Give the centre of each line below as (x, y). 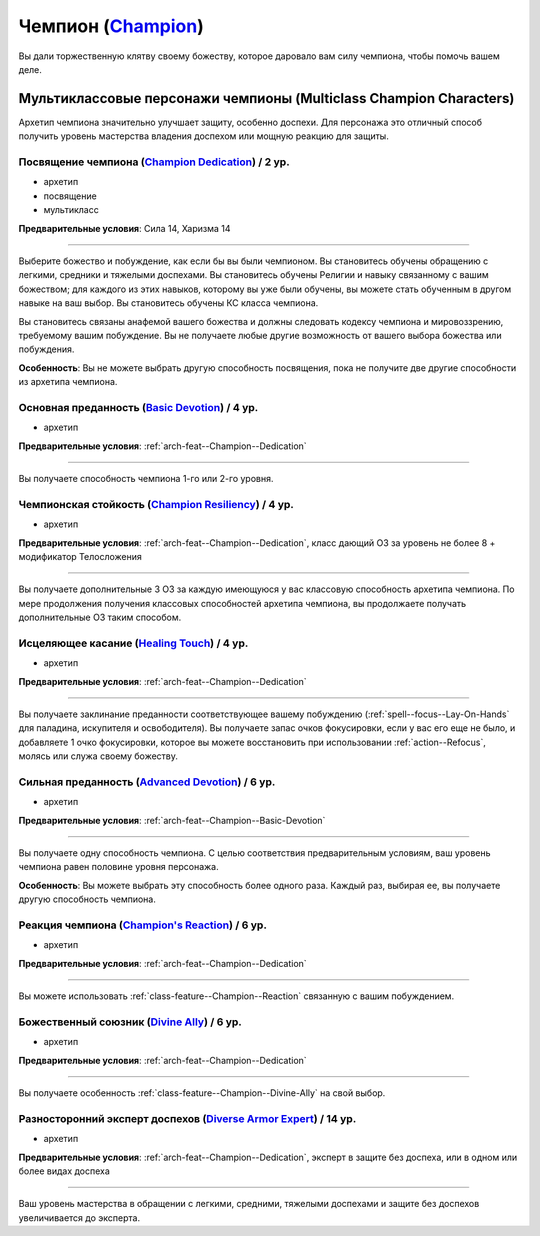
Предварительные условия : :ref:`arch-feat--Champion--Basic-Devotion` (172, 820)
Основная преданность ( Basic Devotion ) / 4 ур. (138, 407)
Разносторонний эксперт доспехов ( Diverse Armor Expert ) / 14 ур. (187, 1118)
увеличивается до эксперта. (79, 1217)
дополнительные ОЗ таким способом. (100, 617)
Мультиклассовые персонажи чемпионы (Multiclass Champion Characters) (266, 98)
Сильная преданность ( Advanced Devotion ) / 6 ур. (147, 782)
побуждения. (46, 349)
